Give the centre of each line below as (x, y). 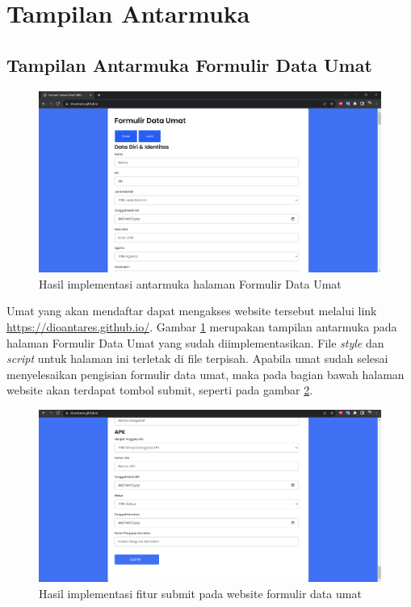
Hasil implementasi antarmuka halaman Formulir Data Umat (190, 283)
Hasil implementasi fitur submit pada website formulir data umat (200, 593)
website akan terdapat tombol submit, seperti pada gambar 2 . (160, 390)
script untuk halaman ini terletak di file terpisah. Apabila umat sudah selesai (197, 358)
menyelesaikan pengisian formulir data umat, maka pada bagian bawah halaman (205, 374)
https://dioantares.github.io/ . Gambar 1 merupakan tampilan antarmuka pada (202, 327)
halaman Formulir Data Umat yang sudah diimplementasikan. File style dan (195, 342)
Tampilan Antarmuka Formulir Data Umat (189, 64)
